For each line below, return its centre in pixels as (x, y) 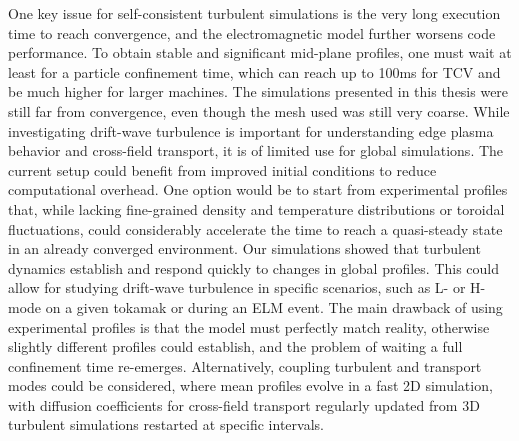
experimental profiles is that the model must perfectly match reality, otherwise (249, 326)
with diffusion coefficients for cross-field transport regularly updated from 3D (244, 404)
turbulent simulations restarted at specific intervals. (166, 424)
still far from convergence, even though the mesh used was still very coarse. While (259, 110)
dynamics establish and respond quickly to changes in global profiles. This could (254, 267)
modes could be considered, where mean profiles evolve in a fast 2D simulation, (250, 385)
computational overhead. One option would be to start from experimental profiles (258, 189)
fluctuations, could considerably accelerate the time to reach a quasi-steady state (255, 228)
